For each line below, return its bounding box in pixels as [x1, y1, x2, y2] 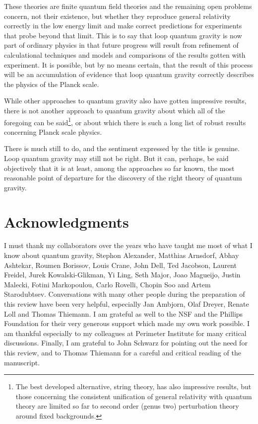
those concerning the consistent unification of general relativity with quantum [15, 391, 252, 401]
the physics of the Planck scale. [4, 79, 99, 89]
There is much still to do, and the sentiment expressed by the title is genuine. [4, 143, 240, 154]
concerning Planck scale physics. [4, 126, 102, 137]
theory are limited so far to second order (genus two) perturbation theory [15, 401, 239, 411]
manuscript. [4, 357, 40, 367]
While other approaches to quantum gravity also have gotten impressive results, [4, 95, 247, 106]
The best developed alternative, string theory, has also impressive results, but [15, 381, 252, 392]
